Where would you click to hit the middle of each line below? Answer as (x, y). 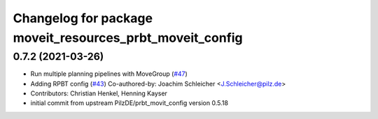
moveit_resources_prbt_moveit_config (128, 38)
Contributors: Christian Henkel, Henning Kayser (99, 93)
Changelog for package (83, 18)
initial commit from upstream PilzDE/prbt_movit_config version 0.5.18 (129, 103)
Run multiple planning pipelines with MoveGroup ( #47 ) (109, 74)
